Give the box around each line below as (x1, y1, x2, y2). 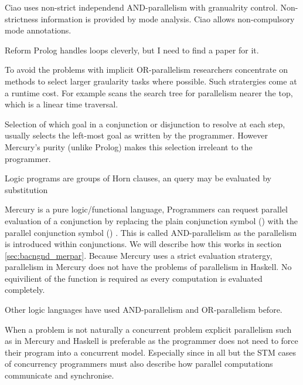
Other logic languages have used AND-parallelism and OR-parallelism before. (5, 303, 282, 316)
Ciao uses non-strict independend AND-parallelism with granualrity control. (5, 1, 278, 13)
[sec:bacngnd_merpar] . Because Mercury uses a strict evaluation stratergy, (5, 249, 273, 261)
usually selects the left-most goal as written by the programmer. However (5, 129, 268, 141)
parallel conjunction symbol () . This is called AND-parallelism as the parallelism (5, 226, 297, 238)
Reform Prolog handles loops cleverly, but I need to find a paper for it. (5, 43, 259, 56)
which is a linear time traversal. (5, 98, 118, 110)
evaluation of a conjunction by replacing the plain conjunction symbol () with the (5, 214, 298, 227)
